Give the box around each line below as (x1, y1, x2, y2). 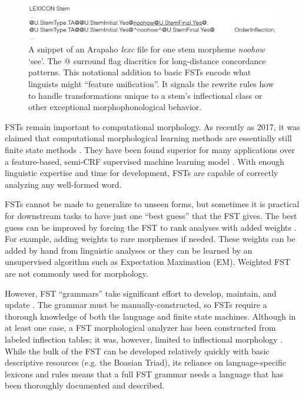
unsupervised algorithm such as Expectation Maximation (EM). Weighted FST (5, 255, 290, 268)
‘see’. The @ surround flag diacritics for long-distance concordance (28, 54, 266, 67)
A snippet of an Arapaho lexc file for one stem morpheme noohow (28, 43, 265, 55)
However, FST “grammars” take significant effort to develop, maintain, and (5, 287, 277, 299)
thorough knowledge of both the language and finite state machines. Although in (5, 310, 296, 322)
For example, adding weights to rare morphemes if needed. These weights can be (5, 233, 296, 245)
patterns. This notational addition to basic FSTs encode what (28, 66, 251, 78)
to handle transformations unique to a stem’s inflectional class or (28, 89, 263, 101)
